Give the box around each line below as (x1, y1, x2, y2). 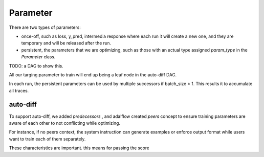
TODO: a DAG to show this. (9, 63, 64, 68)
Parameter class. (21, 54, 56, 60)
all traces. (9, 88, 29, 93)
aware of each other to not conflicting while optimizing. (9, 120, 121, 126)
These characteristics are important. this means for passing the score (9, 145, 150, 151)
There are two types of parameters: (9, 24, 81, 30)
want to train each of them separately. (9, 136, 86, 142)
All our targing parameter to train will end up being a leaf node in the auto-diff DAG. (9, 71, 177, 78)
